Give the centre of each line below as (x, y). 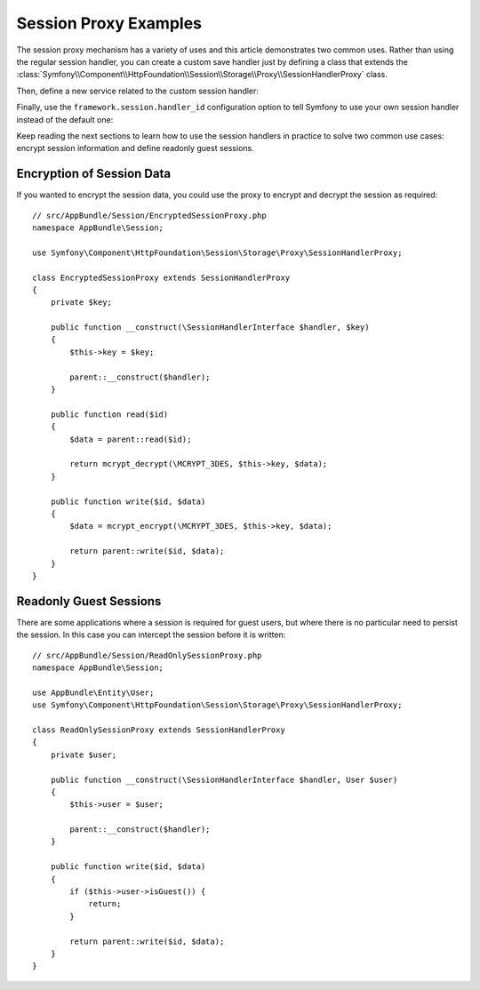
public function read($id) (109, 414)
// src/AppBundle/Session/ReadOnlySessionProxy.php (147, 655)
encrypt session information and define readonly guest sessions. (135, 148)
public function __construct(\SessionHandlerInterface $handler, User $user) (224, 779)
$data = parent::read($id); (131, 439)
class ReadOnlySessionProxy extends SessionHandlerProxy (159, 730)
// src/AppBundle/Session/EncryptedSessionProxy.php (149, 215)
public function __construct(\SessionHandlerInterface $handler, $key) (210, 327)
